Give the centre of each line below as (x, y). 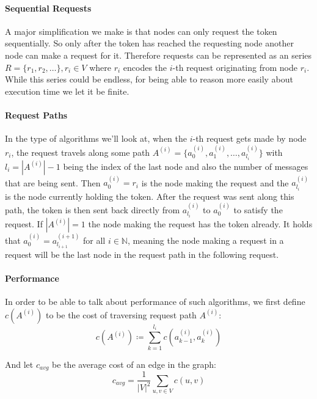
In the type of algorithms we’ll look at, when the (96, 138)
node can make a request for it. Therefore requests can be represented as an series (158, 55)
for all (94, 240)
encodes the (145, 67)
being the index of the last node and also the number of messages (186, 166)
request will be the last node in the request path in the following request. (142, 254)
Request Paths (36, 115)
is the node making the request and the (215, 182)
